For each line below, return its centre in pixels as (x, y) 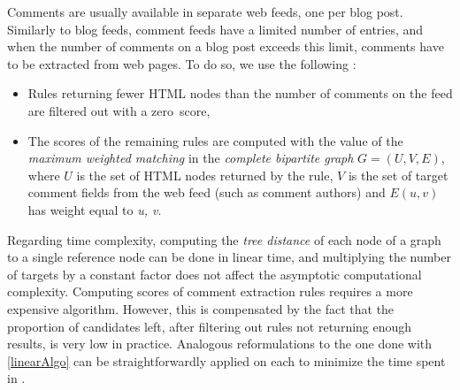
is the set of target (398, 175)
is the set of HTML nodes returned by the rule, (205, 175)
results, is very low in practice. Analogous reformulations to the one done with (220, 344)
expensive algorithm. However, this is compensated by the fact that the (201, 308)
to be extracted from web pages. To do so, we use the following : (182, 63)
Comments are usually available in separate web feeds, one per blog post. (205, 11)
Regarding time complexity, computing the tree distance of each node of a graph (224, 239)
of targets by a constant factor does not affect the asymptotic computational (215, 274)
